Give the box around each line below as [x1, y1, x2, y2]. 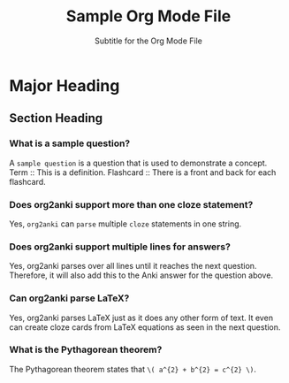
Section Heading [9, 111, 103, 126]
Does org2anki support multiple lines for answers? [9, 241, 232, 253]
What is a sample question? [9, 137, 131, 149]
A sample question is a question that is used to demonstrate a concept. [9, 157, 268, 168]
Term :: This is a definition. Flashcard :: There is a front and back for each [9, 166, 277, 178]
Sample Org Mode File [65, 6, 232, 27]
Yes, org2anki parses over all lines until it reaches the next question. [9, 261, 257, 272]
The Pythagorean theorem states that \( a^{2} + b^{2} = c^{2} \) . [9, 364, 256, 374]
